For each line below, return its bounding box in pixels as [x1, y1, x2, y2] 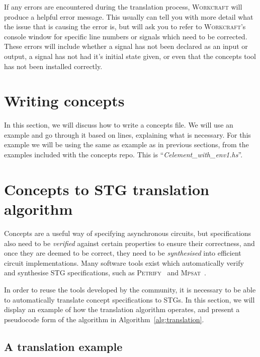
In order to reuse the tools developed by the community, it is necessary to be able [4, 284, 256, 294]
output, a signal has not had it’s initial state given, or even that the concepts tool [4, 50, 256, 61]
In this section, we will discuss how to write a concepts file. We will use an [4, 120, 233, 130]
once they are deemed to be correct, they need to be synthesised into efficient [4, 248, 241, 258]
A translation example [4, 338, 123, 354]
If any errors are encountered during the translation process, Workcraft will [4, 2, 242, 12]
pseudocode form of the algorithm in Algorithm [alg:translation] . [4, 314, 204, 324]
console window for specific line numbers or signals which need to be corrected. [4, 31, 247, 41]
